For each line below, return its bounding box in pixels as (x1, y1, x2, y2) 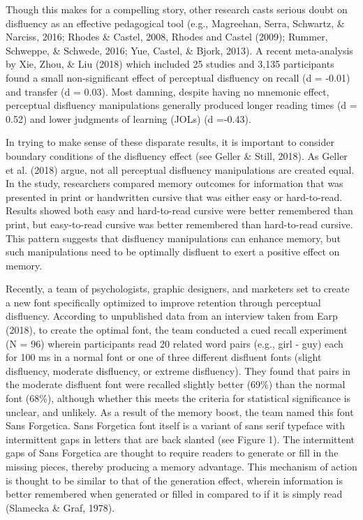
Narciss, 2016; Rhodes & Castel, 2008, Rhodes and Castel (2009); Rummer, (6, 29, 328, 44)
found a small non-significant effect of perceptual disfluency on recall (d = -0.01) (6, 70, 350, 84)
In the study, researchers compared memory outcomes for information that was (6, 176, 343, 191)
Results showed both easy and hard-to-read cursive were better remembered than (6, 203, 353, 218)
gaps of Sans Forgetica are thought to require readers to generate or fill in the (6, 445, 339, 460)
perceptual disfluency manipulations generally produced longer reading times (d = (6, 98, 357, 112)
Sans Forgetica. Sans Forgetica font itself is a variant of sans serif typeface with (6, 418, 346, 433)
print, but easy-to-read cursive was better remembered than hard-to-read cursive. (6, 216, 353, 231)
